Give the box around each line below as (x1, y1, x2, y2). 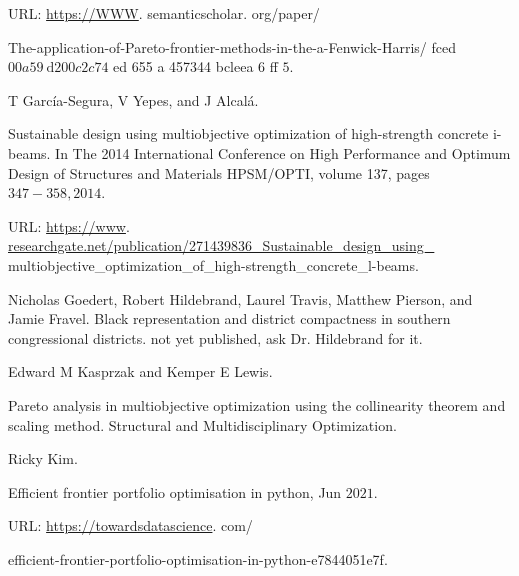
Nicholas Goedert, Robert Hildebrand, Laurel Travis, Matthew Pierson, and (8, 288, 473, 309)
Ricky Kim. (8, 448, 78, 469)
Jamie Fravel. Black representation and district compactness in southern (8, 308, 451, 329)
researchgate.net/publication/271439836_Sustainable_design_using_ (8, 235, 435, 256)
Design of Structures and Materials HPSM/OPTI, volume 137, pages (8, 162, 430, 183)
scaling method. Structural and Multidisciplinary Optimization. (8, 414, 397, 435)
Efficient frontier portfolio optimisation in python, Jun (8, 481, 342, 502)
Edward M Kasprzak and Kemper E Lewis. (8, 361, 273, 382)
